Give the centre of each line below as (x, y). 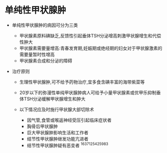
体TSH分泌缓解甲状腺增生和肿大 (52, 98)
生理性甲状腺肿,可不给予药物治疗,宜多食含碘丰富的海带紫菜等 (82, 82)
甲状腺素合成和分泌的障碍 (46, 60)
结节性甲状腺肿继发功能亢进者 (57, 138)
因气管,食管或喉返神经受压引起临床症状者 (69, 120)
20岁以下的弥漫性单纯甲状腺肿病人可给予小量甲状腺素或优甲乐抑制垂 (90, 92)
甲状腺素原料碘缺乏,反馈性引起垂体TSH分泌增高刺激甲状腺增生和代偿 (90, 35)
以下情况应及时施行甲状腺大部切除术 (57, 109)
